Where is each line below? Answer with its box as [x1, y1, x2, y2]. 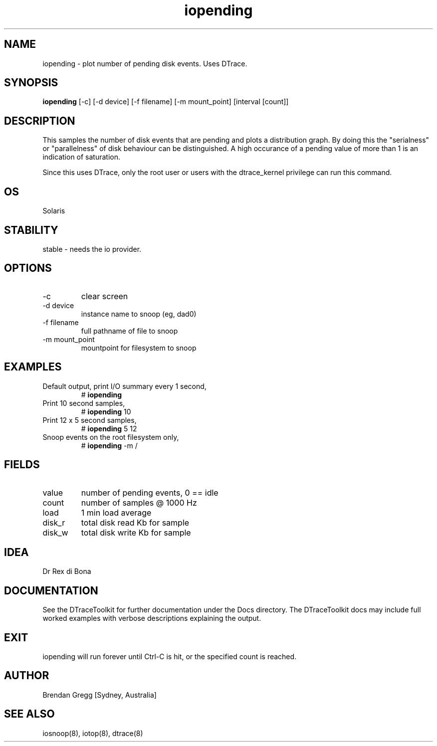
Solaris [42, 206, 65, 215]
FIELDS [4, 458, 40, 471]
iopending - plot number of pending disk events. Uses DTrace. [42, 59, 247, 68]
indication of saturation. [42, 153, 121, 162]
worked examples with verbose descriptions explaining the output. [42, 614, 261, 623]
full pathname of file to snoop [81, 326, 178, 335]
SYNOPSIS [4, 76, 58, 89]
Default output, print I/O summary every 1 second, [42, 381, 207, 390]
